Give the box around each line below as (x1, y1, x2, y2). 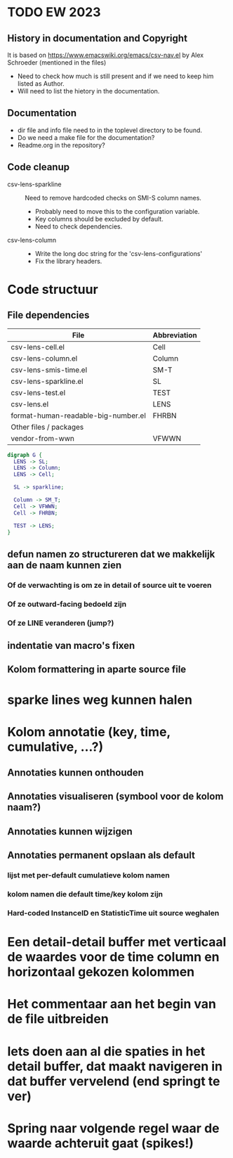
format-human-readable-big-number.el (11, 411, 146, 420)
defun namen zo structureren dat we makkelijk (7, 548, 215, 560)
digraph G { (7, 451, 42, 458)
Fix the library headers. (34, 257, 102, 265)
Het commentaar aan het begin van (7, 996, 216, 1012)
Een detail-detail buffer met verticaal (7, 934, 227, 950)
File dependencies (7, 309, 90, 321)
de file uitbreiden (7, 1011, 109, 1027)
